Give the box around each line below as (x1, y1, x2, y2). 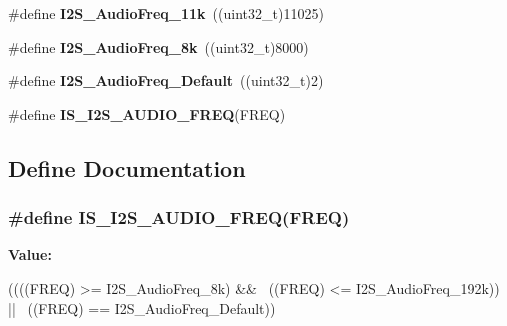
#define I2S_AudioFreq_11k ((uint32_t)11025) (8, 3, 324, 23)
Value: (8, 244, 52, 265)
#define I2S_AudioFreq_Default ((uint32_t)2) (8, 70, 324, 91)
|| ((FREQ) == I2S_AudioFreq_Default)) (8, 297, 276, 318)
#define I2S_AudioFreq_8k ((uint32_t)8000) (8, 36, 309, 57)
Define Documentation (8, 152, 246, 183)
